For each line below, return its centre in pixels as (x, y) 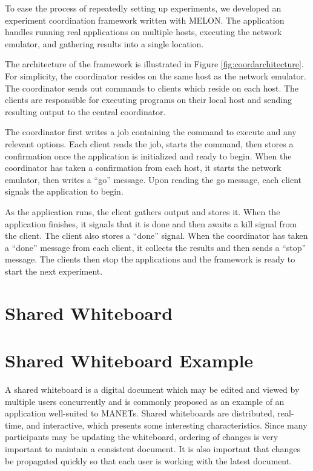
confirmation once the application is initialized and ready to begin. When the (148, 155)
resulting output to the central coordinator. (85, 111)
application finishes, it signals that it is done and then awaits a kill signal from (151, 223)
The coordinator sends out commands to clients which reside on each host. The (152, 88)
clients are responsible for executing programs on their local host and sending (148, 100)
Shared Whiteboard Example (129, 360)
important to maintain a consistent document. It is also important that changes (153, 448)
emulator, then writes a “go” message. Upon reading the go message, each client (153, 179)
